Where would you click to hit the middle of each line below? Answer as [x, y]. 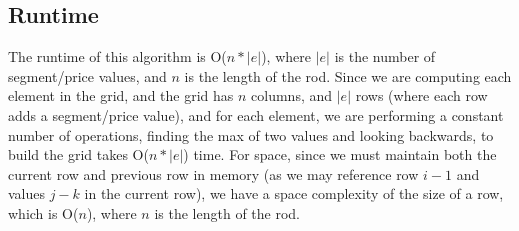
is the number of [385, 56]
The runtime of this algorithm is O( [117, 56]
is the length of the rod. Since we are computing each [348, 75]
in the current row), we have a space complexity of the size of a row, [294, 193]
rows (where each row [421, 95]
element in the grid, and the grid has [121, 95]
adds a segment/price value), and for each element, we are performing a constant [256, 114]
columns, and [292, 95]
